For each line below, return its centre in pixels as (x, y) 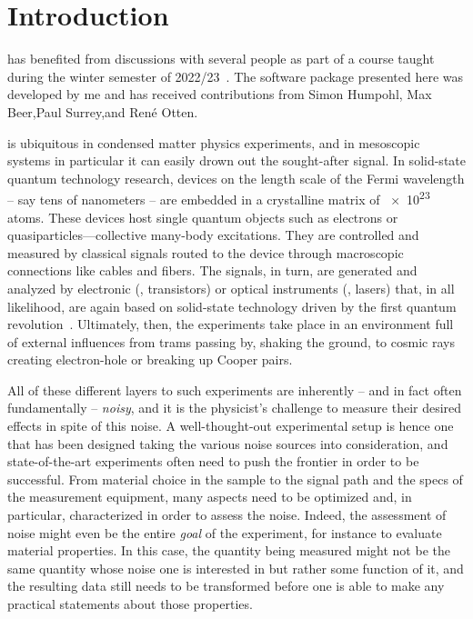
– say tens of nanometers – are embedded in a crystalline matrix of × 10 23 (219, 198)
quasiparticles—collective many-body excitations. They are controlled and (213, 235)
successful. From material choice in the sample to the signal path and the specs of (235, 479)
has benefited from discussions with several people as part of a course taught (221, 59)
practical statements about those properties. (130, 604)
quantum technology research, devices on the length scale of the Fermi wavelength (236, 178)
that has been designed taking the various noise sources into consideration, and (228, 443)
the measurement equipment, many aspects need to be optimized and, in (210, 497)
